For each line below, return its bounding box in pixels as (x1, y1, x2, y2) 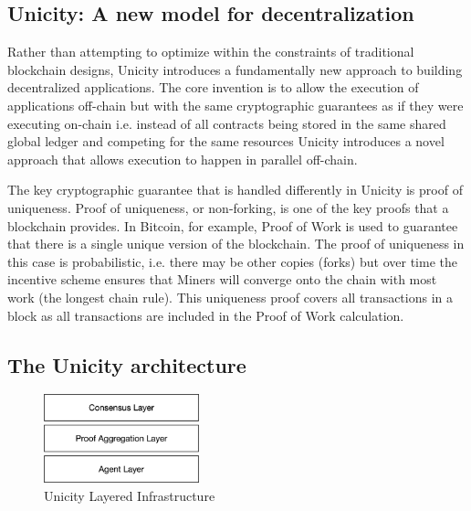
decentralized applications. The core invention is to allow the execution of (7, 78, 419, 97)
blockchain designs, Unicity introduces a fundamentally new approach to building (7, 59, 463, 79)
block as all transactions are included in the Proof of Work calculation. (7, 305, 404, 325)
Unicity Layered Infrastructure (44, 485, 215, 505)
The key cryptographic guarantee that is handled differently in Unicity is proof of (7, 180, 463, 199)
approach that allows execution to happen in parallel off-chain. (7, 149, 358, 168)
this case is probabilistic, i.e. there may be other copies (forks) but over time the (7, 251, 457, 271)
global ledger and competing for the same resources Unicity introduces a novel (7, 132, 445, 151)
